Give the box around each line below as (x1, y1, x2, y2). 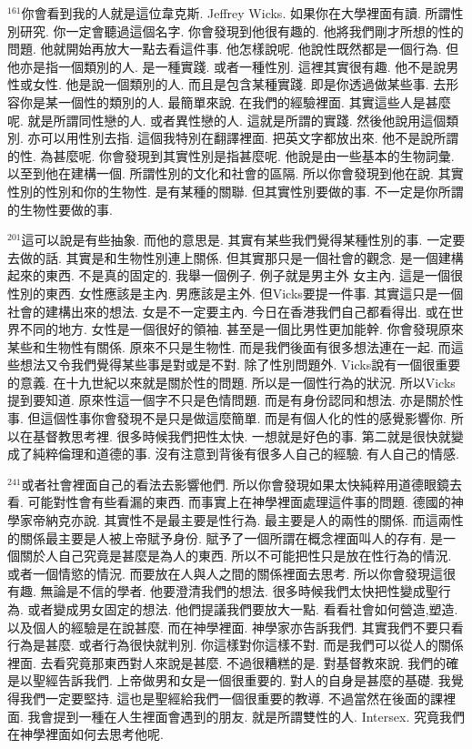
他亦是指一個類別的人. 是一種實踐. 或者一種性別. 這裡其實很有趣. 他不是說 (7, 56, 447, 76)
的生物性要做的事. (7, 199, 113, 218)
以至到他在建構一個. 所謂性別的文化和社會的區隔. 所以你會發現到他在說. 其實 (7, 164, 464, 183)
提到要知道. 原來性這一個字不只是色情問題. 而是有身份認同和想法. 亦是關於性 (7, 390, 464, 410)
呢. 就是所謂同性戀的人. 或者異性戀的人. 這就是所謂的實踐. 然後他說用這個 (7, 110, 447, 129)
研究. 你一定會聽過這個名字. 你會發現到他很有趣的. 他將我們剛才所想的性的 (19, 21, 464, 40)
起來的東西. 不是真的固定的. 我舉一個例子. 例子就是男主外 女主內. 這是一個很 (7, 266, 463, 285)
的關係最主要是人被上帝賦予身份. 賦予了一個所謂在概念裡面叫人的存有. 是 (7, 528, 444, 547)
